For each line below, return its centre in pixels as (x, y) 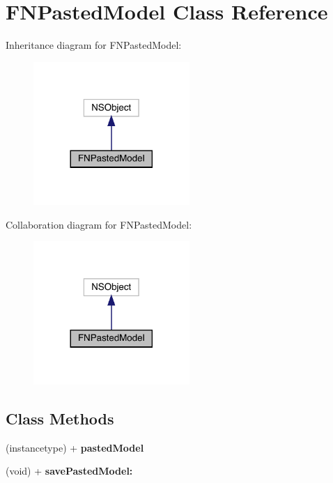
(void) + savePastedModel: (69, 471)
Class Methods (60, 418)
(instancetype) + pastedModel (75, 447)
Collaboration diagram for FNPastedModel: (99, 224)
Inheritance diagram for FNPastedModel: (94, 45)
